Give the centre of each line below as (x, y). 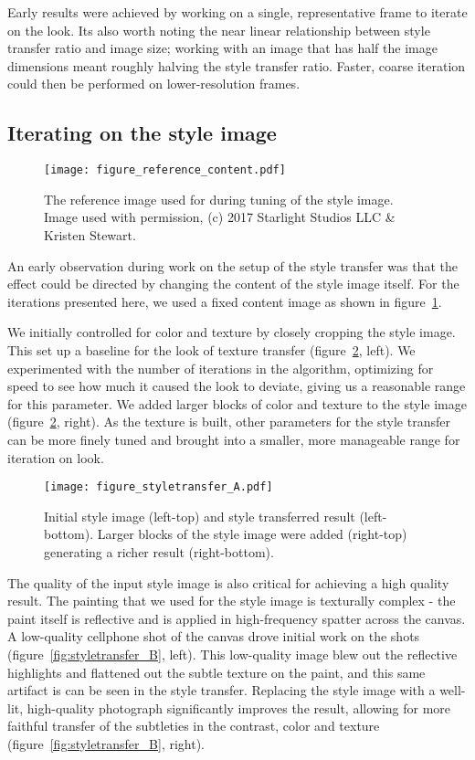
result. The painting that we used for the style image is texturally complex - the (232, 601)
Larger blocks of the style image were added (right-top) (252, 534)
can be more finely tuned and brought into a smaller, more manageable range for (234, 439)
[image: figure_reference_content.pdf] (165, 170)
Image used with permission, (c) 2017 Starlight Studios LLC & (220, 217)
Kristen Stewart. (90, 235)
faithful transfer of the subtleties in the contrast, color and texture (194, 726)
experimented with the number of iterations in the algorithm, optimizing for (221, 368)
